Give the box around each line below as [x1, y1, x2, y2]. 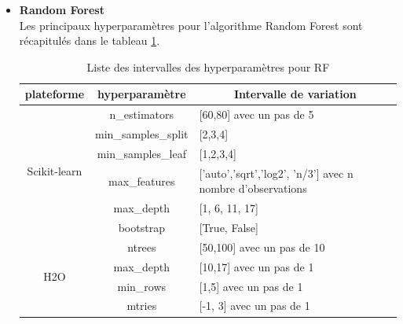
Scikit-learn [27, 163, 82, 179]
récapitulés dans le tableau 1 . [19, 32, 160, 49]
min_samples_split [95, 126, 189, 142]
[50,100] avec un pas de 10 [199, 238, 325, 255]
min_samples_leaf [97, 145, 186, 161]
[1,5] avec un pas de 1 [199, 278, 303, 294]
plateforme [24, 86, 85, 102]
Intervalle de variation [233, 86, 357, 102]
